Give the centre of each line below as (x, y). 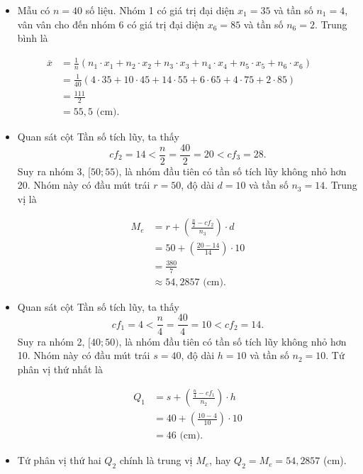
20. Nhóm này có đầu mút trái (84, 185)
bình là (33, 38)
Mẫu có (34, 10)
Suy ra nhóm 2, (51, 341)
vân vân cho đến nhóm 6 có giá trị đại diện (111, 24)
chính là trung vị (156, 460)
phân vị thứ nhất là (60, 369)
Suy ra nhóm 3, (51, 171)
